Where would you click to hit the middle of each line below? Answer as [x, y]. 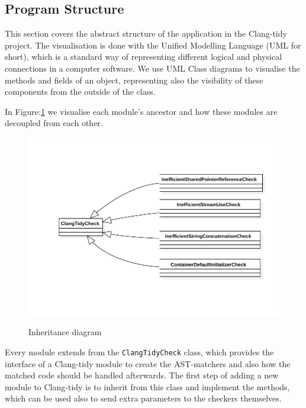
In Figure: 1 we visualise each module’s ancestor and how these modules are [141, 111]
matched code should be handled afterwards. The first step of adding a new [142, 375]
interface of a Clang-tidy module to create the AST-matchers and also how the [148, 363]
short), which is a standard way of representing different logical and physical [144, 57]
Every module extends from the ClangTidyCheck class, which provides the [139, 352]
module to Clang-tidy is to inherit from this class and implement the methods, [147, 386]
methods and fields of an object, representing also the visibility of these [134, 80]
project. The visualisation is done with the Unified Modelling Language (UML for [153, 45]
